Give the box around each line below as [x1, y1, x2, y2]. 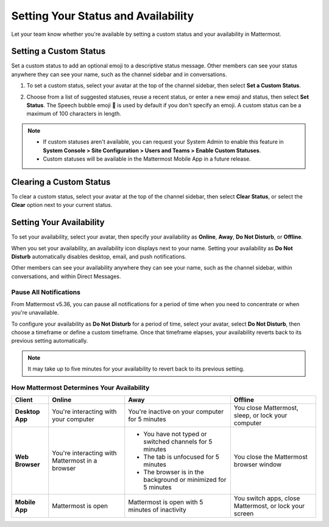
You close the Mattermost [233, 453, 308, 461]
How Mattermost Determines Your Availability [11, 383, 150, 392]
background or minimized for [143, 475, 227, 484]
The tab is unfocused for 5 [143, 453, 219, 461]
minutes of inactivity [128, 506, 186, 514]
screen [233, 509, 254, 518]
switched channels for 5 [143, 438, 213, 446]
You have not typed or [143, 430, 207, 438]
